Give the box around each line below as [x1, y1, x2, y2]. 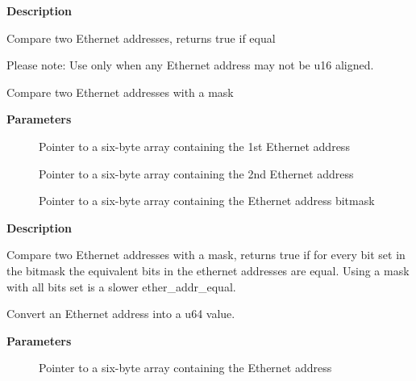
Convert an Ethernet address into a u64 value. [6, 305, 235, 322]
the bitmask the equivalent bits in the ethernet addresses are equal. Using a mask [6, 262, 410, 278]
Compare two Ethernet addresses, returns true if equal [6, 29, 276, 46]
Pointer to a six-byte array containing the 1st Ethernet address [39, 137, 350, 154]
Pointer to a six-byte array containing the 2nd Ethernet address [39, 165, 354, 182]
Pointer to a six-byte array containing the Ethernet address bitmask [39, 192, 375, 209]
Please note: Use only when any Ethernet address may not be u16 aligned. [6, 57, 374, 73]
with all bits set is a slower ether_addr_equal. [6, 278, 236, 295]
